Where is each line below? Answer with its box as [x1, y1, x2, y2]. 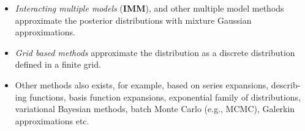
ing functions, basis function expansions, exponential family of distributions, [15, 90, 301, 103]
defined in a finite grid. [15, 58, 101, 71]
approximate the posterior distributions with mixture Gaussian [15, 13, 252, 26]
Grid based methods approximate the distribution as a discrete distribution [15, 46, 295, 58]
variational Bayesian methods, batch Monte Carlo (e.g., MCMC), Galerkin [15, 102, 295, 115]
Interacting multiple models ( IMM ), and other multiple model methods [15, 2, 284, 14]
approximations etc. [15, 114, 89, 127]
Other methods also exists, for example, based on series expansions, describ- [15, 78, 301, 91]
